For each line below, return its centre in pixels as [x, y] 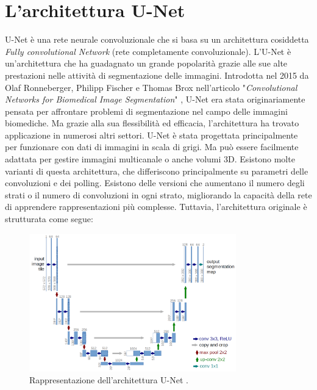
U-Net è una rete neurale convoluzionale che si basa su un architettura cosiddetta [157, 39]
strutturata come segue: [49, 219]
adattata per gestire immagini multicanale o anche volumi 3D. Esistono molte [150, 159]
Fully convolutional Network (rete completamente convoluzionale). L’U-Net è [148, 51]
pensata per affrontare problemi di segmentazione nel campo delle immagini [146, 111]
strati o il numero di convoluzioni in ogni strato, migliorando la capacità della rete [158, 194]
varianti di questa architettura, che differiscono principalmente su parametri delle [157, 171]
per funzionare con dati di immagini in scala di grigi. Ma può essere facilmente [152, 147]
